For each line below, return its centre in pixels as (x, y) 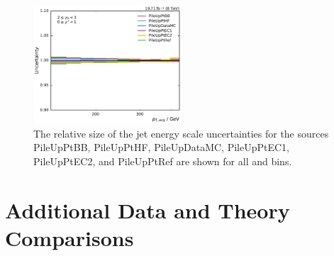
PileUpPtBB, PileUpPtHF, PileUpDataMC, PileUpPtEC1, (161, 147)
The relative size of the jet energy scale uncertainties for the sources (181, 133)
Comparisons (69, 237)
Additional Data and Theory (147, 210)
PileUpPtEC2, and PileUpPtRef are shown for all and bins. (163, 161)
